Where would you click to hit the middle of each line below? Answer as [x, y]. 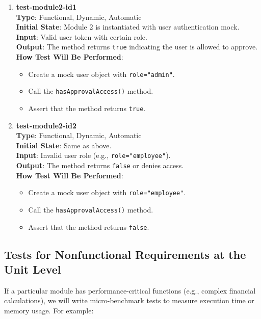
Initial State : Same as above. [64, 145]
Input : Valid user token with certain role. [82, 36]
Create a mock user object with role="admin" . [101, 74]
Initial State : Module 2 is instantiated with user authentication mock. [128, 27]
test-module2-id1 [46, 7]
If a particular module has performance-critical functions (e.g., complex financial [130, 290]
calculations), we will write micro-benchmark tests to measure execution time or [129, 300]
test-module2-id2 [46, 125]
